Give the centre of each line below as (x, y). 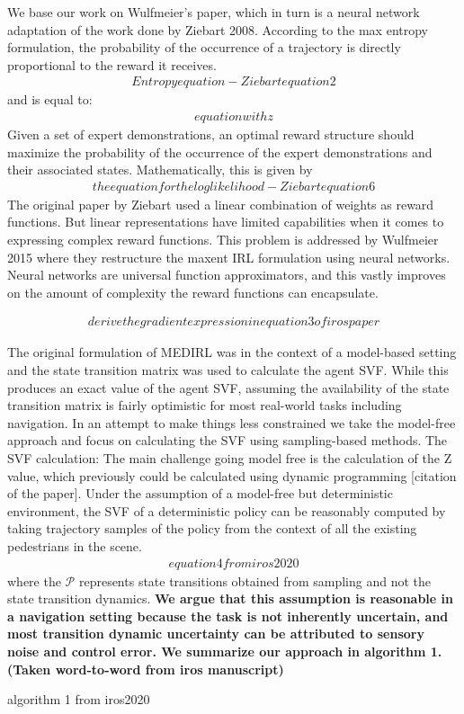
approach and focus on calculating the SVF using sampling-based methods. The (228, 440)
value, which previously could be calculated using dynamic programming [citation (232, 475)
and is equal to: (50, 99)
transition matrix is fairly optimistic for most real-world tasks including (205, 405)
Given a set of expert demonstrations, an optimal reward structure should (211, 134)
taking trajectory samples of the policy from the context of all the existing (212, 528)
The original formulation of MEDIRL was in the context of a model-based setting (232, 352)
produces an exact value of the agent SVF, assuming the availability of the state (228, 387)
